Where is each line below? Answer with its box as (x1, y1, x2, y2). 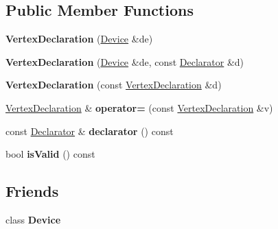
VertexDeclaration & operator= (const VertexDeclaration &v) (5, 100, 273, 114)
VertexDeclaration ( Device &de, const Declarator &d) (5, 54, 244, 69)
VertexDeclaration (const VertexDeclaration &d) (5, 77, 222, 92)
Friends (5, 180, 59, 202)
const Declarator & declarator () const (5, 123, 174, 138)
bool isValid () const (5, 147, 95, 161)
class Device (5, 212, 61, 226)
